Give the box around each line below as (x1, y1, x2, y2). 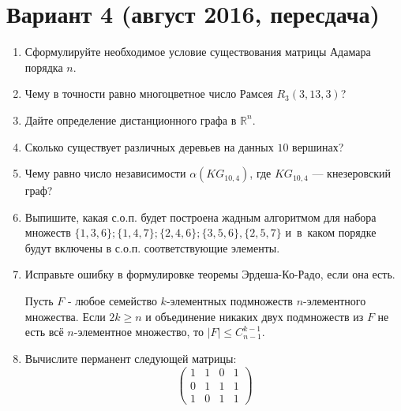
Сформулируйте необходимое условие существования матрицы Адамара (24, 43, 371, 60)
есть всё (24, 323, 64, 340)
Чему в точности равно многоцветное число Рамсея (24, 85, 273, 102)
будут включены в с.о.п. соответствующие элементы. (24, 239, 280, 256)
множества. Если (24, 308, 106, 324)
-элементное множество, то (73, 323, 204, 340)
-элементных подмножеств (166, 293, 293, 309)
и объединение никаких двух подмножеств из (145, 308, 364, 324)
